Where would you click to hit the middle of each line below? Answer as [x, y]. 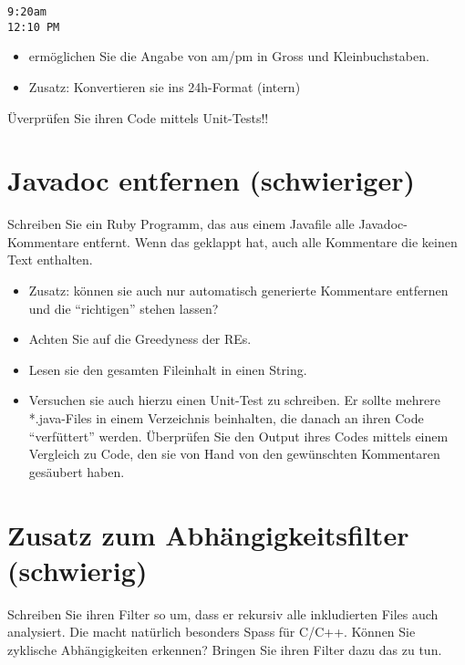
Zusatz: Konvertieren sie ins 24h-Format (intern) [165, 86]
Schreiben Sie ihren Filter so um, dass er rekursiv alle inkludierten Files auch [223, 613]
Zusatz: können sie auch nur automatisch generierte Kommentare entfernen [238, 290]
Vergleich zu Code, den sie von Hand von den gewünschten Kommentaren [234, 454]
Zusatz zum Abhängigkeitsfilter [208, 534]
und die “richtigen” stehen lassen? [124, 308]
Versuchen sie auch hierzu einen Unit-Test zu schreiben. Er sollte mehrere [234, 400]
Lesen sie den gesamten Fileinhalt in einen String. [168, 369]
